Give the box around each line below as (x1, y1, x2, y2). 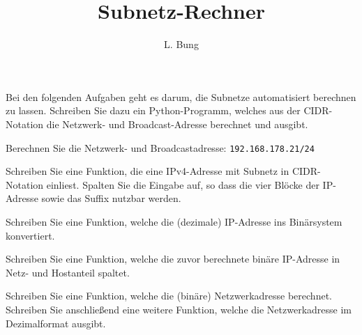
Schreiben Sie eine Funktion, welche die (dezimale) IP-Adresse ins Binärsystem (6, 214, 342, 228)
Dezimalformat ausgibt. (6, 315, 106, 330)
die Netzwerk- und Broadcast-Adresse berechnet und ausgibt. (46, 116, 308, 131)
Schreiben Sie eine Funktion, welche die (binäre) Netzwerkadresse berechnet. (6, 288, 332, 303)
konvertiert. (6, 228, 55, 242)
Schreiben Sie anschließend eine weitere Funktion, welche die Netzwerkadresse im (6, 302, 352, 316)
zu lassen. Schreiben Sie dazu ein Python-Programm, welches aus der (6, 103, 301, 118)
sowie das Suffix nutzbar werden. (41, 191, 181, 205)
